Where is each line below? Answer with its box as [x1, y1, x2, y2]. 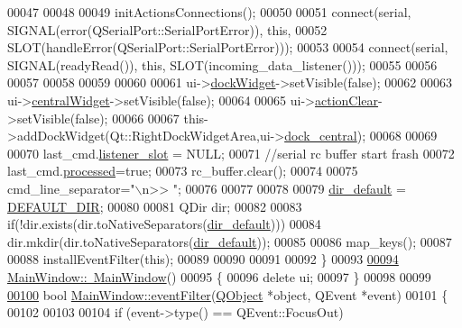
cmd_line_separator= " [7, 178, 135, 197]
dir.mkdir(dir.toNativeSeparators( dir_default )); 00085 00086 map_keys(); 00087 [7, 232, 452, 251]
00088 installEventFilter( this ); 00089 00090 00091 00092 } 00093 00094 [7, 250, 399, 269]
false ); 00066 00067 [75, 108, 180, 127]
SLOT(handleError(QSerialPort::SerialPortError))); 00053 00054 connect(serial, [7, 38, 448, 57]
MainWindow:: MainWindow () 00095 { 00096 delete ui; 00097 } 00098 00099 [7, 267, 431, 286]
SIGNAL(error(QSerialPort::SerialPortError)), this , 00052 [7, 20, 328, 39]
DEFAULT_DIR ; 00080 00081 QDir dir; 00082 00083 [7, 196, 302, 215]
